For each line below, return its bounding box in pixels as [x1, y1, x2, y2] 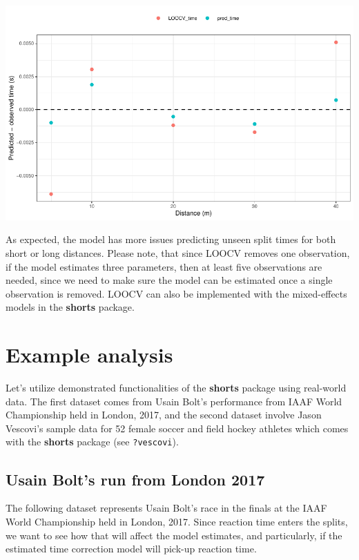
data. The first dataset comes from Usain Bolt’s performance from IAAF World [6, 394, 342, 408]
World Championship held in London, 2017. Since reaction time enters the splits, [6, 514, 348, 528]
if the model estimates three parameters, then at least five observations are [6, 259, 322, 273]
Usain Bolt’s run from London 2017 [6, 468, 265, 490]
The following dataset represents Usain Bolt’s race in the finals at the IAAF [6, 501, 327, 515]
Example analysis [6, 340, 173, 369]
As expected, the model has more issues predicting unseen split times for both [6, 232, 336, 247]
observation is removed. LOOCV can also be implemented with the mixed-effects [6, 286, 347, 300]
